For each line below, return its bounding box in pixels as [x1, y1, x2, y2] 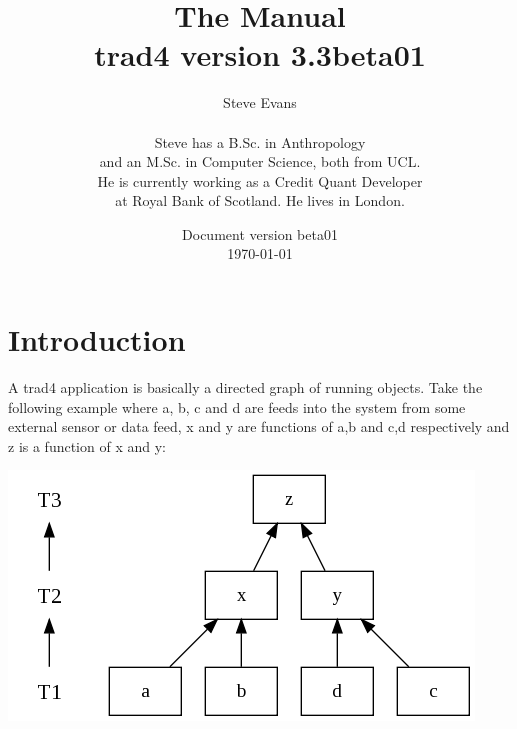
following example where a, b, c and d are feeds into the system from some [8, 396, 466, 417]
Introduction [8, 319, 186, 360]
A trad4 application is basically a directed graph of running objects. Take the [8, 377, 483, 397]
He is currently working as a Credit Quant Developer [97, 170, 423, 191]
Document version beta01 [182, 223, 338, 244]
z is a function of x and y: [8, 435, 166, 456]
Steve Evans [223, 92, 297, 113]
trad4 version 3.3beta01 [94, 34, 426, 75]
